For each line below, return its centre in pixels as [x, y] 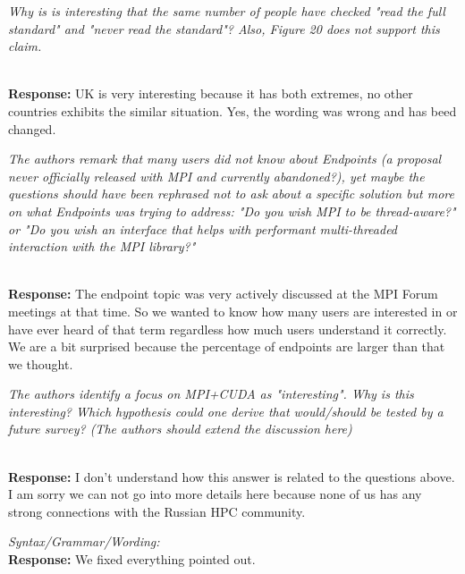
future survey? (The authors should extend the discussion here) [180, 429]
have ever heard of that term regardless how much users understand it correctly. [228, 329]
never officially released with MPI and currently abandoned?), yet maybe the [216, 176]
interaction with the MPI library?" [102, 246]
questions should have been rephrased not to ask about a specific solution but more [231, 194]
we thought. [41, 363]
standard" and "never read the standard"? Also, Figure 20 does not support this [224, 28]
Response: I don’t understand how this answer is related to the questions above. [232, 476]
